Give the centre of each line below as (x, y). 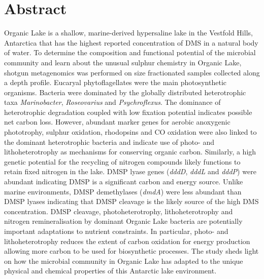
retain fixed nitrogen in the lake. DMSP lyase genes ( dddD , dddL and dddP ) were (130, 171)
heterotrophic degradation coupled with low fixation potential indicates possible (128, 112)
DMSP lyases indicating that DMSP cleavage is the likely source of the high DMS (131, 201)
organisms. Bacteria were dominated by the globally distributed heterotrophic (125, 92)
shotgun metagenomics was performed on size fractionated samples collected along (132, 72)
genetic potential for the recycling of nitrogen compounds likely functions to (122, 161)
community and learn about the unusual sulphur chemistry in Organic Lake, (123, 62)
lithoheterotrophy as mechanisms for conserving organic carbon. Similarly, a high (130, 152)
